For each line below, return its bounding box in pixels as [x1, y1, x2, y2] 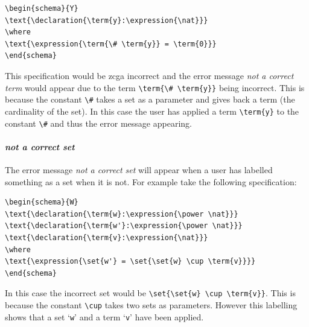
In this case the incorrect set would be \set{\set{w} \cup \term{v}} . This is [5, 287, 296, 299]
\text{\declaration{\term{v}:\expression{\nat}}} [5, 233, 208, 242]
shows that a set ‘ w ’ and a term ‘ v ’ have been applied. [5, 310, 204, 323]
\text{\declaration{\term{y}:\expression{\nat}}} [5, 16, 208, 25]
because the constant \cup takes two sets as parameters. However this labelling [5, 298, 298, 311]
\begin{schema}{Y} [5, 4, 78, 13]
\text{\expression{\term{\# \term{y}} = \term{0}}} [5, 39, 217, 48]
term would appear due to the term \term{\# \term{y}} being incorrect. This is [5, 81, 305, 94]
